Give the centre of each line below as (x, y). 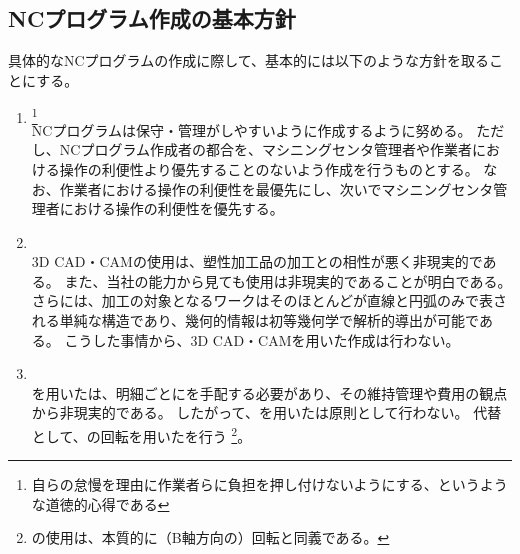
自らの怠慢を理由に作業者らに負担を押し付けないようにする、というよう (269, 484)
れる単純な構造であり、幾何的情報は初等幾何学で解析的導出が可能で (255, 320)
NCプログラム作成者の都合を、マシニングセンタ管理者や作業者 (265, 149)
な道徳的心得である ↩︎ (100, 503)
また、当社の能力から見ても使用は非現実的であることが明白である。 (288, 280)
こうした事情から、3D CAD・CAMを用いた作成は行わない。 (262, 339)
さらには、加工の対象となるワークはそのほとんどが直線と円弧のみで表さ (269, 300)
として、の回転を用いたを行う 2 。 (141, 434)
